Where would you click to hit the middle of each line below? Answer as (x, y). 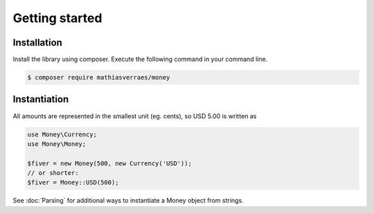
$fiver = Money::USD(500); (73, 183)
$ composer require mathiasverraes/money (99, 77)
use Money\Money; (57, 144)
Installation (37, 43)
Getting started (57, 18)
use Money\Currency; (62, 134)
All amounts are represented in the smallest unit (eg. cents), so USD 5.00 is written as (135, 116)
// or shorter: (53, 173)
